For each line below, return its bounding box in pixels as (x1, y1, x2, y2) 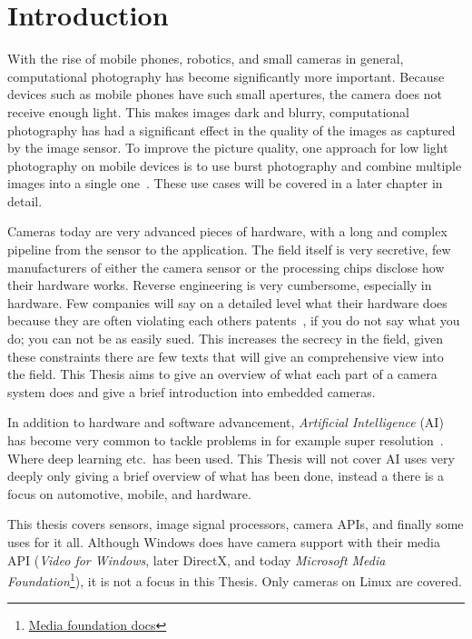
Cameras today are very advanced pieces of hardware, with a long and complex (7, 222, 447, 241)
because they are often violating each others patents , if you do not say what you (7, 311, 460, 330)
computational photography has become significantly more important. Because (7, 66, 445, 85)
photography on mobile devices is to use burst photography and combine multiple (7, 155, 462, 175)
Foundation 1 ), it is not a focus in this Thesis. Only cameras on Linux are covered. (7, 569, 462, 590)
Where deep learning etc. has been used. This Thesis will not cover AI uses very (7, 448, 455, 467)
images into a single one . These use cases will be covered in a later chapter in (7, 174, 443, 193)
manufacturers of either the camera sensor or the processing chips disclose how (7, 257, 445, 276)
